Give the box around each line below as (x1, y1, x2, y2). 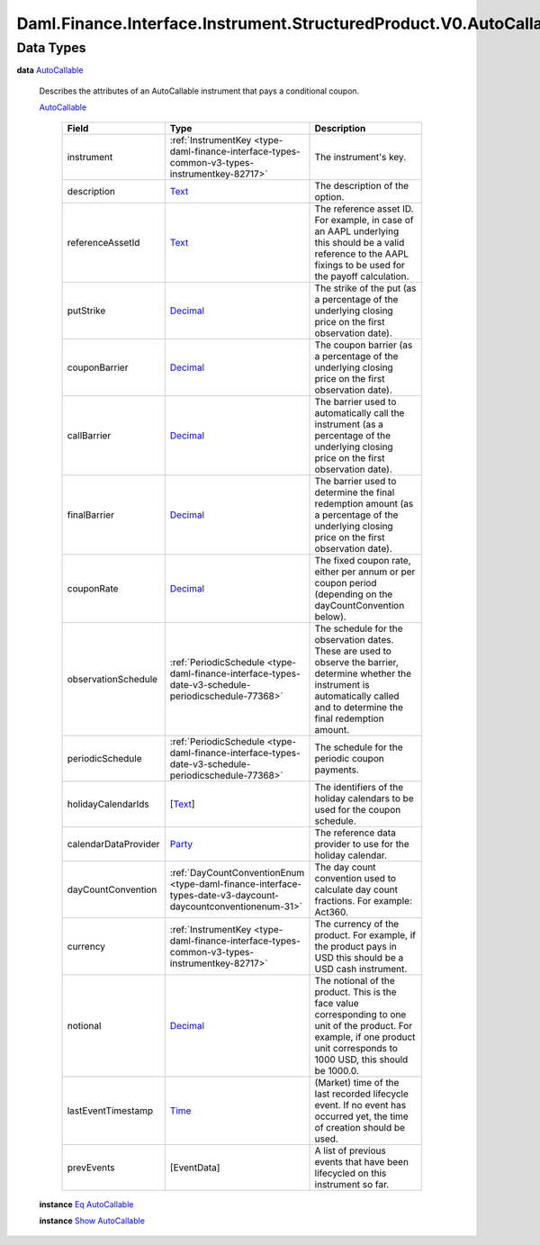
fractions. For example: (314, 894, 413, 907)
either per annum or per (314, 565, 416, 578)
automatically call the (314, 406, 405, 419)
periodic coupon (314, 752, 384, 764)
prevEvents (67, 1161, 115, 1174)
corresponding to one (314, 1008, 407, 1021)
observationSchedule (67, 672, 157, 685)
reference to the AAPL (314, 248, 409, 260)
